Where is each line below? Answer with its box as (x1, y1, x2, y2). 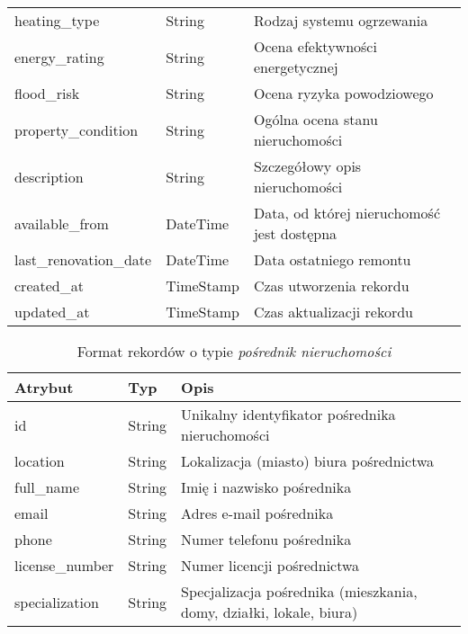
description (14, 165, 84, 187)
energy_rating (14, 46, 104, 67)
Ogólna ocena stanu (253, 109, 378, 129)
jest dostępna (253, 223, 337, 244)
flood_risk (14, 83, 80, 103)
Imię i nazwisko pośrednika (181, 477, 352, 497)
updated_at (14, 301, 90, 322)
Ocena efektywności (253, 36, 377, 57)
